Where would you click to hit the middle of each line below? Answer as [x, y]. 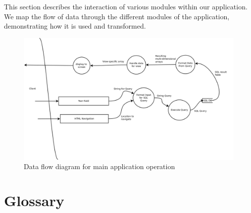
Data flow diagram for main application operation [100, 166]
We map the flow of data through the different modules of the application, [117, 16]
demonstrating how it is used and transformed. [75, 26]
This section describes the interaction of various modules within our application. [126, 6]
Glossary [34, 200]
